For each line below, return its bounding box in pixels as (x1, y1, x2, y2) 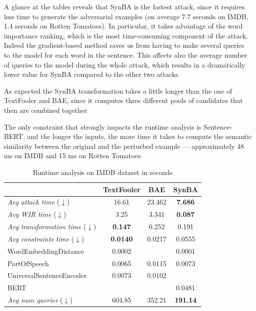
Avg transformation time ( (7, 221, 87, 232)
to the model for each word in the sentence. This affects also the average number (4, 49, 248, 60)
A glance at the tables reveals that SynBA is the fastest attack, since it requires (4, 1, 245, 11)
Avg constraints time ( (7, 233, 74, 243)
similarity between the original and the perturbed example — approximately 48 (4, 140, 244, 151)
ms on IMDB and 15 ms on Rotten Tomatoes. (4, 150, 143, 161)
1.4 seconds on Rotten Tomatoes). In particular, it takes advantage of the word (4, 21, 243, 31)
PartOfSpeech (7, 258, 49, 268)
